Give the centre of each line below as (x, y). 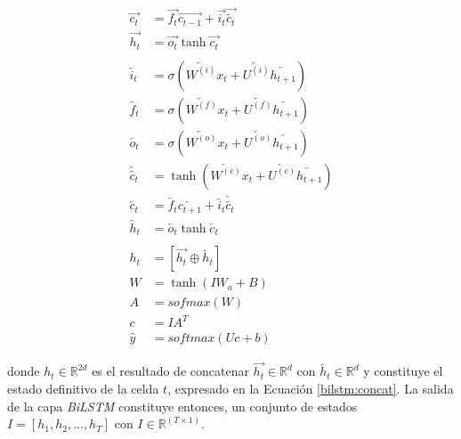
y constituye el (403, 371)
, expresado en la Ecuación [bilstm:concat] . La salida (311, 388)
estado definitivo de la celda (83, 388)
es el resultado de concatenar (170, 371)
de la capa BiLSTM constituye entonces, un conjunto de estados (182, 406)
